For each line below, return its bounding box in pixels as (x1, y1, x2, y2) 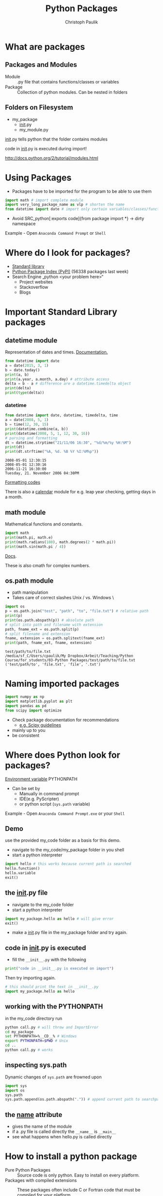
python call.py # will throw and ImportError (5, 1025, 98, 1030)
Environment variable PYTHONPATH (5, 776, 78, 782)
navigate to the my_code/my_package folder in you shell (12, 847, 125, 853)
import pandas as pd (5, 703, 47, 708)
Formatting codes (5, 479, 40, 486)
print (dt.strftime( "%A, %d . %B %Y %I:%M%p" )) (5, 449, 98, 454)
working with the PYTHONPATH (5, 1002, 103, 1011)
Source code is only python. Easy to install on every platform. (17, 1172, 140, 1178)
